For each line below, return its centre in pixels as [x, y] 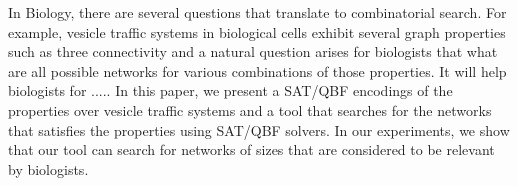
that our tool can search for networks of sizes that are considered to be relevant [251, 149]
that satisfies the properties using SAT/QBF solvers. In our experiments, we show [259, 129]
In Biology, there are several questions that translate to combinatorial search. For [257, 12]
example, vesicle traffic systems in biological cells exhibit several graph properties [257, 31]
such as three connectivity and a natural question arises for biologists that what [253, 51]
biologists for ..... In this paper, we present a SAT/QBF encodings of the [230, 90]
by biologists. [48, 168]
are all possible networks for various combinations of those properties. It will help [257, 70]
